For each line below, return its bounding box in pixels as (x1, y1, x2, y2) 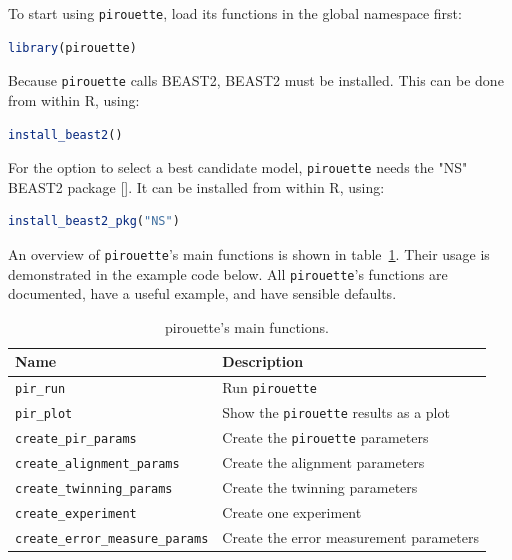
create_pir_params (15, 432, 137, 447)
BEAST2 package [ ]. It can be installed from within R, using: (8, 176, 385, 197)
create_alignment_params (15, 457, 180, 471)
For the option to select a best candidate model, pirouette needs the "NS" (8, 157, 468, 178)
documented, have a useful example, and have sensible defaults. (8, 283, 397, 304)
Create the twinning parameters (222, 476, 418, 497)
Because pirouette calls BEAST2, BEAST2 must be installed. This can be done (8, 70, 504, 91)
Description (222, 351, 304, 372)
